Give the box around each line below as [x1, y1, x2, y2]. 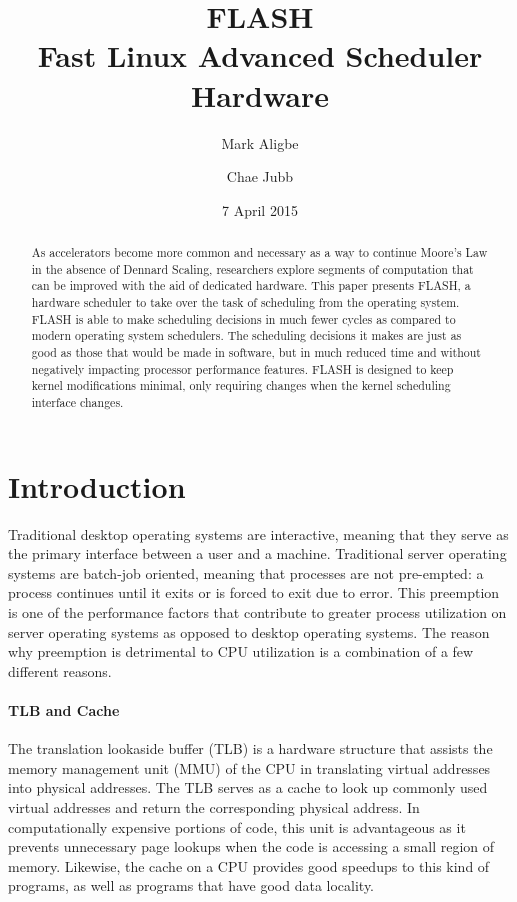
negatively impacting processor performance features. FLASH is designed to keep [31, 360, 454, 377]
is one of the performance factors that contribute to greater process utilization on [8, 601, 507, 622]
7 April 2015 [222, 199, 298, 220]
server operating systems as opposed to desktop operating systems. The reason [8, 621, 490, 642]
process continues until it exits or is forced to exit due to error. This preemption [8, 582, 500, 603]
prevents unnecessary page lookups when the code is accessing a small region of [8, 836, 495, 857]
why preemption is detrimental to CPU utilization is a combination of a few [8, 641, 474, 662]
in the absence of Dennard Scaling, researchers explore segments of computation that [31, 260, 474, 277]
